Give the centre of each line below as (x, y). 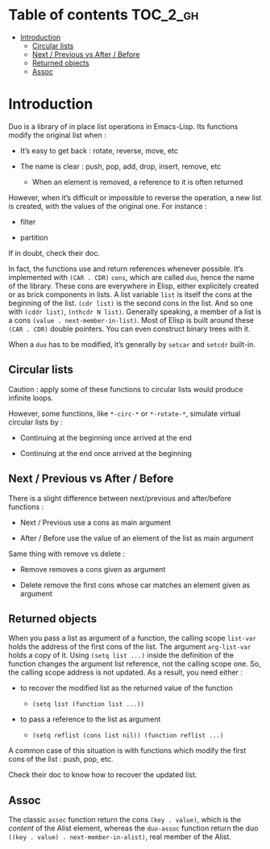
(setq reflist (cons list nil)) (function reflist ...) (128, 736)
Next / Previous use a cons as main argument (96, 522)
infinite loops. (31, 398)
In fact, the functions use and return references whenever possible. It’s (126, 269)
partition (34, 237)
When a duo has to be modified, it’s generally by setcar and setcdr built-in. (132, 344)
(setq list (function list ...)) (88, 705)
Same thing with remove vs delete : (67, 554)
